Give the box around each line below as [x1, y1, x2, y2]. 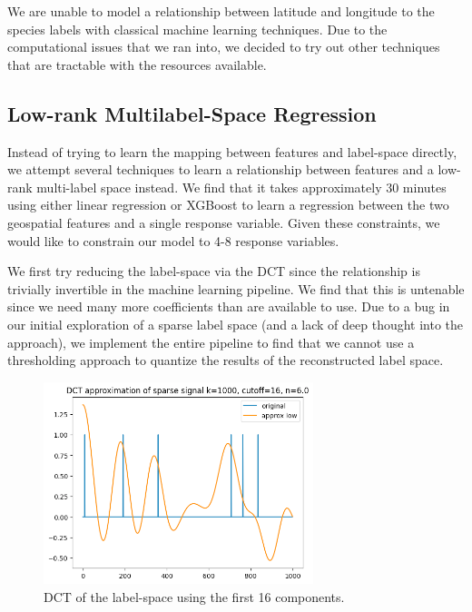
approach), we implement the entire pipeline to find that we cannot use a [7, 332, 415, 351]
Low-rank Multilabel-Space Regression [7, 99, 377, 127]
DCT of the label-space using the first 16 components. [44, 587, 345, 606]
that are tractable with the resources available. [7, 54, 267, 74]
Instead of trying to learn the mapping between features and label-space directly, [7, 142, 457, 161]
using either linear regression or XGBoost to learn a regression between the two [7, 195, 449, 214]
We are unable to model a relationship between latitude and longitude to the [7, 2, 435, 20]
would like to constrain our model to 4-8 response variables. [7, 231, 339, 250]
